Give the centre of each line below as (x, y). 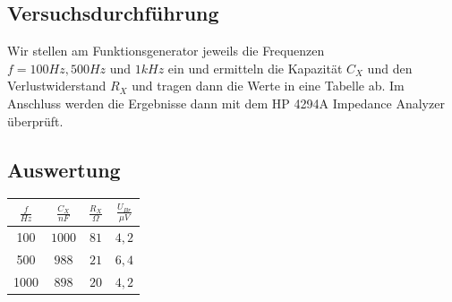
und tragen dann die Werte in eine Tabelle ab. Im (268, 86)
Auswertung (64, 169)
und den (390, 68)
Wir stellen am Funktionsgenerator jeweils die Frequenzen (166, 51)
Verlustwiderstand (57, 86)
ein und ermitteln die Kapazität (255, 68)
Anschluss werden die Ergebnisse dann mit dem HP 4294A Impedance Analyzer (226, 103)
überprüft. (35, 121)
